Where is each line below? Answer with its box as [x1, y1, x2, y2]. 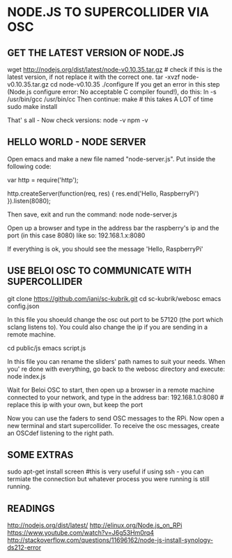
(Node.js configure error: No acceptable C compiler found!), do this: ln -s [7, 88, 217, 96]
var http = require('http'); [7, 175, 79, 184]
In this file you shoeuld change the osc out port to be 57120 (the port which [7, 315, 224, 323]
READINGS [7, 502, 55, 514]
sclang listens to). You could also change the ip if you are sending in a [7, 323, 208, 331]
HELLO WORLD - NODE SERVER [7, 136, 146, 148]
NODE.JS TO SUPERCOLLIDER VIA [7, 4, 209, 20]
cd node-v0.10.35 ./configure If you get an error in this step [49, 80, 220, 88]
